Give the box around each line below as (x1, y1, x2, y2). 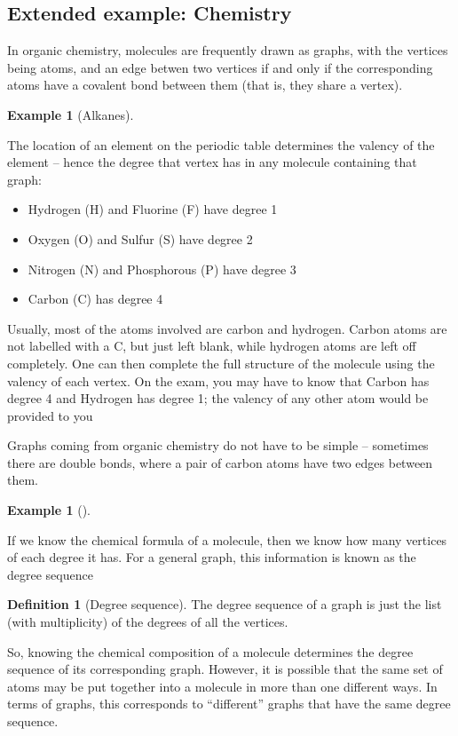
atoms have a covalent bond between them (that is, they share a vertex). (7, 75, 403, 94)
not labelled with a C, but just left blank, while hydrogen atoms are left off (7, 336, 416, 355)
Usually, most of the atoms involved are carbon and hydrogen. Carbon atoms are (7, 319, 447, 337)
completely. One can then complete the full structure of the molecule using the (7, 353, 435, 372)
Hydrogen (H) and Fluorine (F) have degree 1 (28, 200, 278, 218)
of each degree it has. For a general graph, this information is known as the (7, 548, 416, 566)
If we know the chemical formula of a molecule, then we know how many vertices (7, 530, 447, 549)
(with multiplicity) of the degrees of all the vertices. (7, 613, 288, 631)
